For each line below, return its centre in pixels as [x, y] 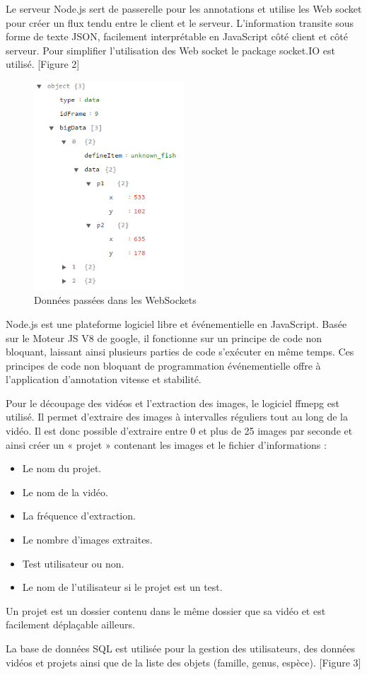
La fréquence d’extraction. [79, 516]
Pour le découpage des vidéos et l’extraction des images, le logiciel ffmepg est [173, 403]
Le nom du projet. [62, 468]
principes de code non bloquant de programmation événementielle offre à [163, 365]
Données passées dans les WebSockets [115, 300]
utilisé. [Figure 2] [43, 64]
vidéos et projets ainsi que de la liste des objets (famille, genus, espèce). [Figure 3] [183, 662]
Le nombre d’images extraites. [87, 540]
